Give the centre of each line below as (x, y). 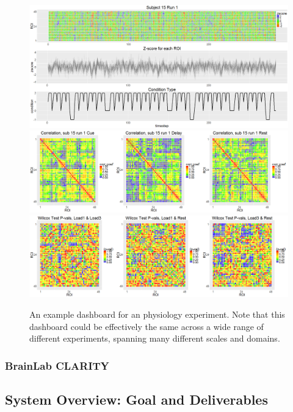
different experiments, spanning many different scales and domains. (155, 338)
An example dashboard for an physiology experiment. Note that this (157, 314)
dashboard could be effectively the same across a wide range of (146, 326)
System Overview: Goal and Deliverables (136, 399)
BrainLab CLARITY (57, 365)
